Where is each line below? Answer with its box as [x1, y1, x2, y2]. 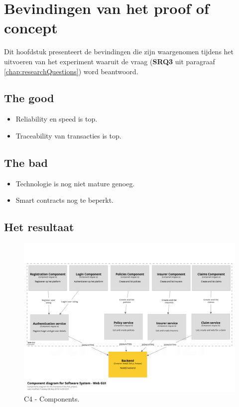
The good [4, 90, 54, 106]
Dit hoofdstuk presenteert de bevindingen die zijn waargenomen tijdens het [4, 46, 234, 57]
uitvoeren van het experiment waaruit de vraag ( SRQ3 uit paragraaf [4, 56, 215, 66]
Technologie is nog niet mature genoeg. [15, 178, 135, 188]
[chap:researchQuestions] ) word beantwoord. [4, 66, 138, 76]
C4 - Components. [24, 394, 80, 404]
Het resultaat [4, 219, 74, 235]
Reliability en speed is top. [15, 114, 98, 124]
